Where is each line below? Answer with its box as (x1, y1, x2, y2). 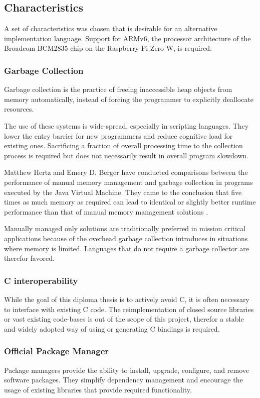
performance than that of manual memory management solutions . (4, 206, 208, 217)
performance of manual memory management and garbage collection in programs (4, 176, 253, 187)
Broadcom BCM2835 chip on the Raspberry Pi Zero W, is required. (4, 43, 212, 53)
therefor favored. (4, 253, 55, 263)
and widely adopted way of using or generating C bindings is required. (4, 323, 220, 334)
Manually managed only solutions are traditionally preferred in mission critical (4, 223, 246, 234)
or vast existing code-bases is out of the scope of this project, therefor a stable (4, 314, 244, 324)
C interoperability (4, 274, 78, 286)
